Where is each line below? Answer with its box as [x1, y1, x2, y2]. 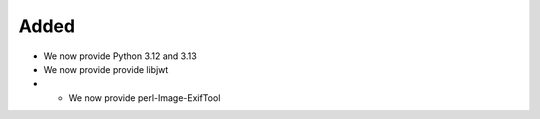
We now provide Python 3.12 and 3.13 [43, 50, 197, 62]
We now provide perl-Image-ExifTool [68, 91, 221, 104]
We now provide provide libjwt [43, 63, 169, 75]
